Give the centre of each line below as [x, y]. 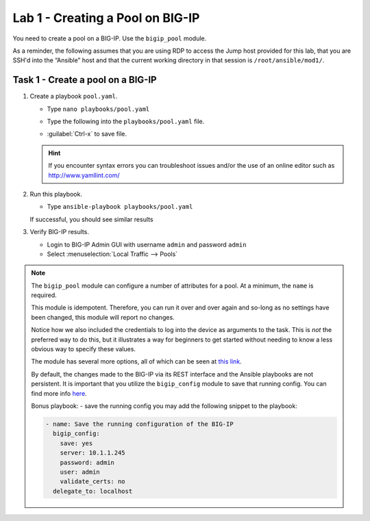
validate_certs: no [93, 482]
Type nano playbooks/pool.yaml [98, 109]
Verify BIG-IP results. [59, 232]
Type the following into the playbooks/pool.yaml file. [126, 122]
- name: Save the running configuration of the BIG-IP [139, 424]
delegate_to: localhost [92, 491]
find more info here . [59, 393]
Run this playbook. [56, 194]
